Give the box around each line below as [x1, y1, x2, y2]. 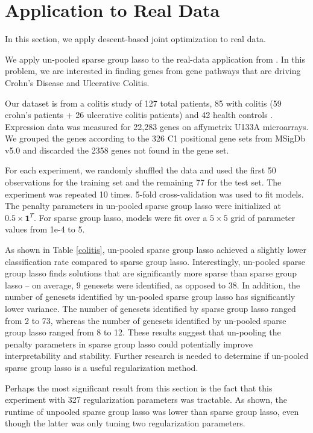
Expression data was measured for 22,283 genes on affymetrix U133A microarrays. [5, 120, 309, 132]
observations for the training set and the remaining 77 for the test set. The [5, 176, 282, 188]
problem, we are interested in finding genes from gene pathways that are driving [5, 64, 301, 77]
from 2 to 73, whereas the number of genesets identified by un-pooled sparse [5, 314, 286, 326]
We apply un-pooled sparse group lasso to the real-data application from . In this [5, 52, 305, 65]
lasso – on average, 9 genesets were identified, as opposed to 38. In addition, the [5, 278, 300, 291]
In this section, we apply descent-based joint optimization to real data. [5, 33, 266, 45]
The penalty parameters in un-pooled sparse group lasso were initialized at [5, 199, 281, 212]
